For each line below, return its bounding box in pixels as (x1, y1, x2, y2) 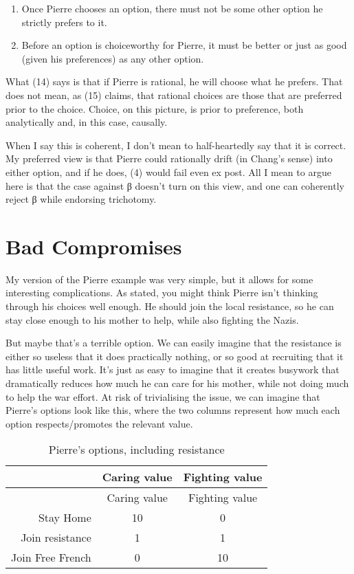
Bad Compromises (5, 232, 182, 260)
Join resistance (21, 529, 91, 546)
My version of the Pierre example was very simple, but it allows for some (5, 272, 313, 286)
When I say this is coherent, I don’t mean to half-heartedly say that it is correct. (5, 137, 346, 152)
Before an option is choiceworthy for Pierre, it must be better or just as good (21, 38, 347, 52)
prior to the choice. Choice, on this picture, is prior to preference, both (5, 101, 304, 115)
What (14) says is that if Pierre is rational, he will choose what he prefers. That (5, 74, 343, 89)
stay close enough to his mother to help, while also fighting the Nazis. (5, 312, 299, 327)
